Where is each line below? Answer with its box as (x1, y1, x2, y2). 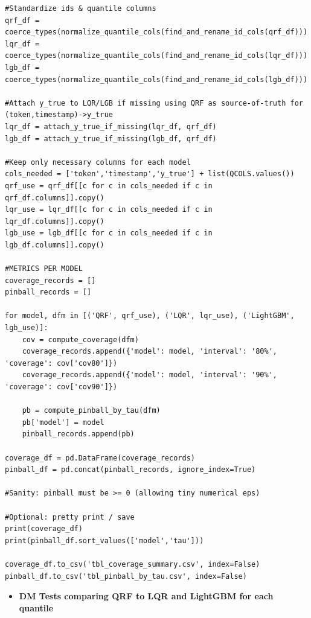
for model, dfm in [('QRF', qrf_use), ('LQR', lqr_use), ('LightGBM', (5, 311, 295, 320)
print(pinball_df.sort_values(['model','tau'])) (5, 536, 204, 545)
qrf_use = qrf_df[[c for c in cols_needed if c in (5, 181, 213, 190)
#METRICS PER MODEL (5, 264, 83, 273)
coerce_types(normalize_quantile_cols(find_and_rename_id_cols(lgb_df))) (5, 75, 308, 84)
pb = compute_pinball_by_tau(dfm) (22, 406, 161, 415)
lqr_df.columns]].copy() (5, 217, 104, 226)
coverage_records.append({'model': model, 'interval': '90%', (22, 371, 278, 380)
